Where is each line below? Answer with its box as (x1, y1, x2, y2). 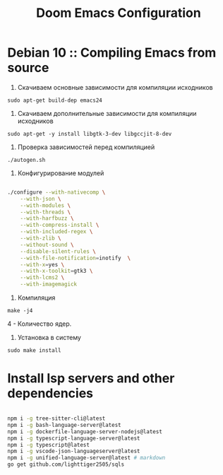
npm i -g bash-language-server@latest (7, 421, 121, 428)
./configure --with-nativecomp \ (7, 189, 106, 196)
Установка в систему (17, 334, 81, 342)
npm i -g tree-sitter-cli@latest (7, 415, 106, 422)
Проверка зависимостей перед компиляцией (17, 143, 155, 151)
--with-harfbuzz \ (20, 215, 74, 222)
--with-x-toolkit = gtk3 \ (20, 267, 93, 275)
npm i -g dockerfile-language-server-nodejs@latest (7, 428, 162, 435)
